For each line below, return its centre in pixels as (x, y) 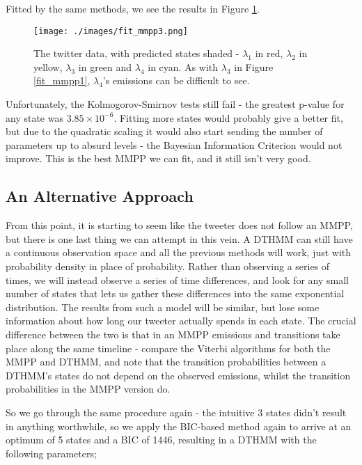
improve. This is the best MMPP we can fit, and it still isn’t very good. (158, 158)
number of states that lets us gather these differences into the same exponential (175, 293)
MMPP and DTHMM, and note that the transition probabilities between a (166, 362)
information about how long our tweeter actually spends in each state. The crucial (181, 321)
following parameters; (51, 453)
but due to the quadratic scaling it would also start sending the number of (164, 131)
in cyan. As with (183, 66)
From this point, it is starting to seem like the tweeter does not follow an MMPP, (179, 225)
